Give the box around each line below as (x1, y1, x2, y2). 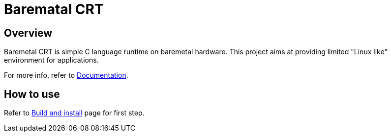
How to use (4, 88, 60, 100)
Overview (4, 26, 53, 39)
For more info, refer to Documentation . (4, 71, 128, 80)
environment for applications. (4, 56, 99, 65)
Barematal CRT (4, 1, 104, 18)
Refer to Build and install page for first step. (4, 109, 145, 117)
